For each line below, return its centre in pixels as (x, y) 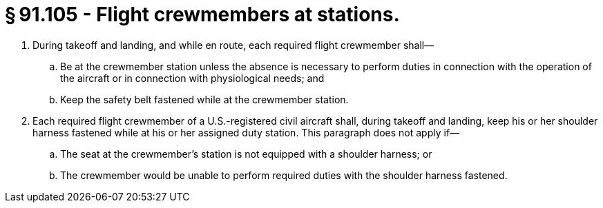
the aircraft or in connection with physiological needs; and (192, 78)
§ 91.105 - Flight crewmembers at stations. (202, 14)
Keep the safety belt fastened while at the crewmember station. (204, 99)
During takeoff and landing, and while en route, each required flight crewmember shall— (233, 45)
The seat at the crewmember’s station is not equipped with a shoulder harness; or (246, 154)
